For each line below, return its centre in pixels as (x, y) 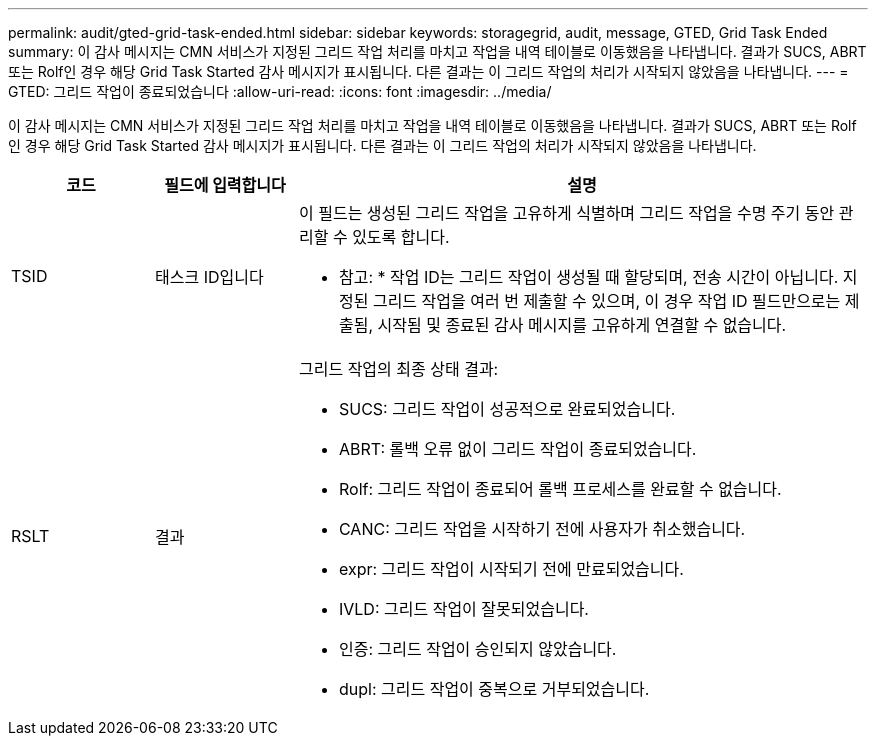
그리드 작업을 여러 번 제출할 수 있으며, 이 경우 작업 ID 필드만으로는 (606, 301)
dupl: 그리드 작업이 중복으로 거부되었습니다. (494, 689)
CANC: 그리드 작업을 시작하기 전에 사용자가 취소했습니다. (542, 529)
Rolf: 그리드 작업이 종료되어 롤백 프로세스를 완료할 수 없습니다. (560, 489)
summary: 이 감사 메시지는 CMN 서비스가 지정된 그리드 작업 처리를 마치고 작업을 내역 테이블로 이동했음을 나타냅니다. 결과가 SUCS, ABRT (437, 51)
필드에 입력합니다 (225, 185)
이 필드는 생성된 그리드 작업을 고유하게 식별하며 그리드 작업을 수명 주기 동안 (566, 213)
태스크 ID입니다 (209, 277)
